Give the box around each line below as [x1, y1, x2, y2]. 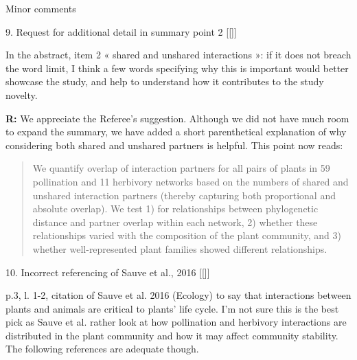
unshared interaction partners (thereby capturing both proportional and [32, 188, 336, 202]
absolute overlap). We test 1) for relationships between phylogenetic [32, 201, 319, 216]
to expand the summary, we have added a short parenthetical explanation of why [5, 124, 347, 139]
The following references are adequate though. [5, 341, 199, 356]
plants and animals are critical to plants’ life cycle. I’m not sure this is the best [5, 301, 339, 315]
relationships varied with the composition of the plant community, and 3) [32, 228, 341, 243]
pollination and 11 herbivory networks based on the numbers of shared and [32, 174, 349, 188]
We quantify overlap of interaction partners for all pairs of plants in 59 [32, 161, 330, 175]
